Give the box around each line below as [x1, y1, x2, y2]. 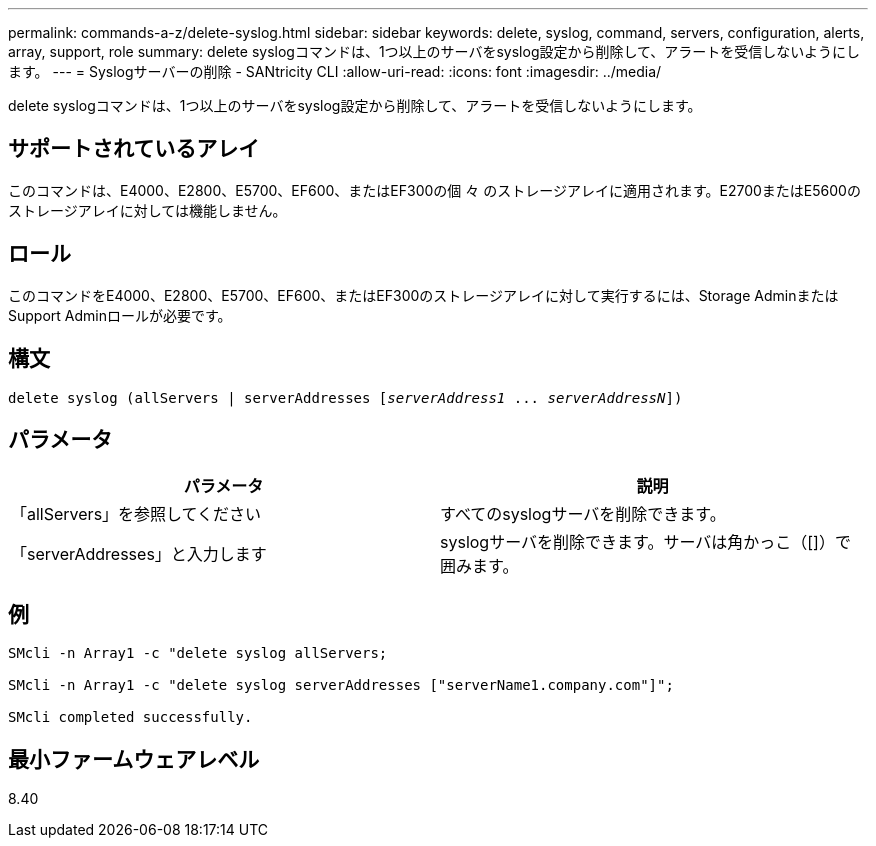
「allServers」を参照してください [11, 504, 262, 525]
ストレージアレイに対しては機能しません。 [8, 201, 287, 219]
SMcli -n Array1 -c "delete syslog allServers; [8, 645, 388, 662]
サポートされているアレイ [8, 136, 260, 162]
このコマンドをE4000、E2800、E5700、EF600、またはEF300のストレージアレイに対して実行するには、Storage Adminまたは [8, 286, 839, 304]
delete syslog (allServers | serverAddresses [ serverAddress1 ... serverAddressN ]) [8, 389, 683, 406]
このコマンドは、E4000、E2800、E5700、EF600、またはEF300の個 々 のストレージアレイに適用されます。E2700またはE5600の [8, 181, 861, 199]
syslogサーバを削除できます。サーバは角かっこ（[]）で [440, 532, 851, 553]
